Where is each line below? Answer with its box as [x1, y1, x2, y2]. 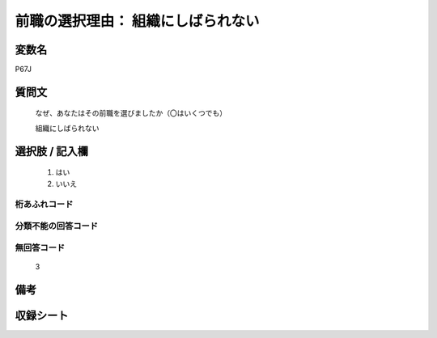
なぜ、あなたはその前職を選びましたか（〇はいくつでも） [35, 108, 227, 118]
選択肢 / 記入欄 [15, 144, 89, 158]
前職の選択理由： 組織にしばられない [15, 12, 260, 30]
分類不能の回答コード [15, 220, 99, 231]
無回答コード [15, 242, 66, 253]
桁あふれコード [15, 199, 74, 210]
